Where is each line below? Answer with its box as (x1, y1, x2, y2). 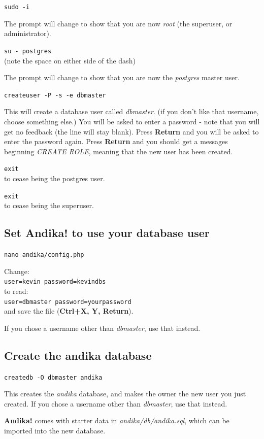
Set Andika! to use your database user (4, 225, 210, 241)
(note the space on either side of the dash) (4, 55, 136, 65)
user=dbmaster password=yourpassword (4, 298, 131, 306)
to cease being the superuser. (4, 200, 94, 211)
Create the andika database (4, 347, 152, 363)
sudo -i (4, 4, 30, 11)
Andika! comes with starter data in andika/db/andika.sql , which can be (4, 415, 229, 426)
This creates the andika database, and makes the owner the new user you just (4, 388, 246, 399)
